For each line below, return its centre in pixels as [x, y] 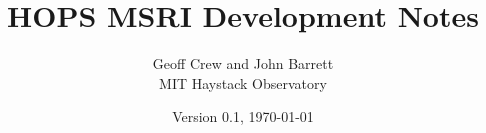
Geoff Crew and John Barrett [243, 63]
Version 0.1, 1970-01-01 [243, 116]
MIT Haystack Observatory [243, 82]
